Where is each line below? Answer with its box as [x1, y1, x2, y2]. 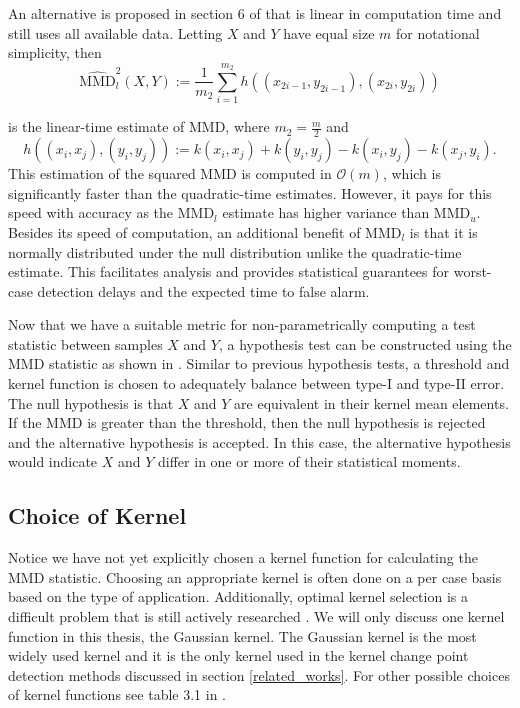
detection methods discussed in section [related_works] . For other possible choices [8, 664, 510, 685]
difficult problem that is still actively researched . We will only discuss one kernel [8, 606, 505, 627]
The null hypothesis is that [8, 392, 174, 413]
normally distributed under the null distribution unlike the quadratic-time [8, 241, 462, 262]
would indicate [8, 451, 98, 472]
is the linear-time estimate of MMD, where [8, 116, 270, 137]
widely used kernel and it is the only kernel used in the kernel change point [8, 645, 469, 666]
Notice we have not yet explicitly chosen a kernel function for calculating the [8, 547, 478, 568]
